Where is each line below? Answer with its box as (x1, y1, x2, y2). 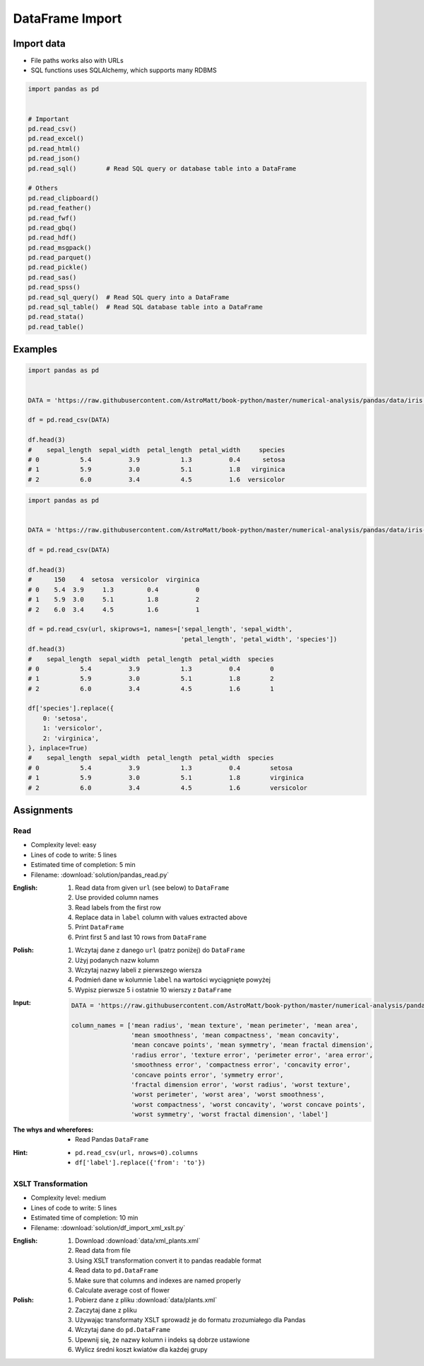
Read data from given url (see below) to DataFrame (75, 883, 230, 892)
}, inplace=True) (28, 744, 88, 752)
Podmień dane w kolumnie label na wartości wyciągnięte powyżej (75, 975, 271, 984)
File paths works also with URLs (30, 57, 124, 65)
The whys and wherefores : (13, 1125, 94, 1134)
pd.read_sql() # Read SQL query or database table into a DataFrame (28, 164, 297, 173)
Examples (13, 343, 58, 355)
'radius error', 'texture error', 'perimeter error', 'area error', (131, 1051, 374, 1059)
